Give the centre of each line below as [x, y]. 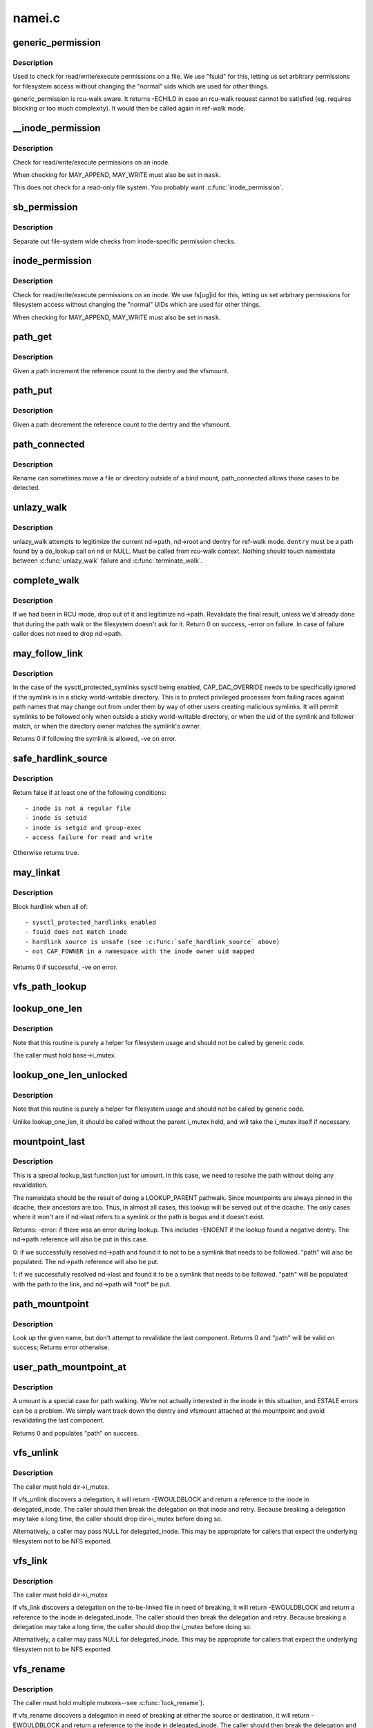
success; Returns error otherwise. [61, 1347]
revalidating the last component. [59, 1420]
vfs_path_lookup [50, 987]
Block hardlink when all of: [50, 906]
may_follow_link [48, 654]
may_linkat [37, 873]
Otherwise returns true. [46, 853]
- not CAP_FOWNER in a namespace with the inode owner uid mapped [140, 951]
